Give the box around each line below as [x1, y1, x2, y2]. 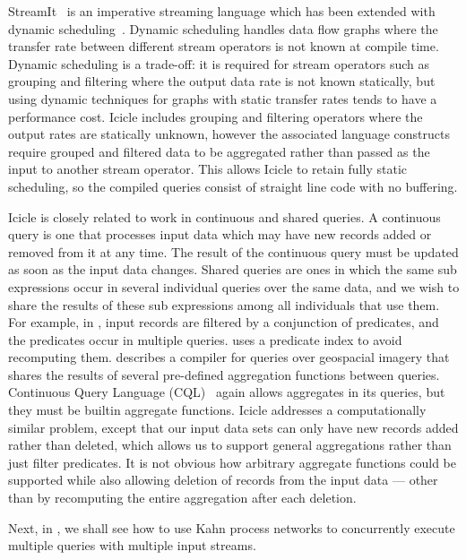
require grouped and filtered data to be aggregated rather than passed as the [8, 142, 430, 160]
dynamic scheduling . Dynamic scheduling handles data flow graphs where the [8, 19, 438, 38]
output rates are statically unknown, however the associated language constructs [8, 125, 450, 143]
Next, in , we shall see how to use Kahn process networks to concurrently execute [8, 518, 455, 537]
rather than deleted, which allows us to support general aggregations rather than [8, 435, 452, 454]
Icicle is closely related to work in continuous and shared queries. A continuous [8, 207, 441, 226]
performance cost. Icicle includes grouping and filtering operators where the [8, 107, 423, 125]
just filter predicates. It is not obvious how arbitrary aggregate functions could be [8, 452, 456, 471]
